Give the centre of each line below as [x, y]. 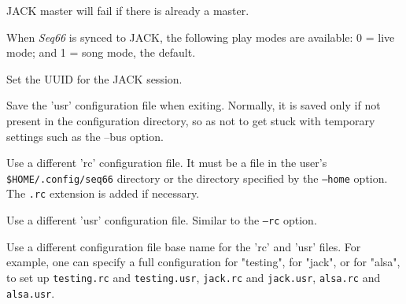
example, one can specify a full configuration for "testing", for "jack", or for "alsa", [203, 262]
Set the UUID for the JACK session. [94, 78]
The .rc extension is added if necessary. [103, 193]
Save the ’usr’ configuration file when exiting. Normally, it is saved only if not [194, 105]
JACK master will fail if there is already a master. [128, 10]
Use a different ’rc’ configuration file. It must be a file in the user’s [167, 163]
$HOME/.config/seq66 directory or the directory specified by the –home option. [197, 178]
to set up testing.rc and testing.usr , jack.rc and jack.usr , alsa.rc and [194, 277]
